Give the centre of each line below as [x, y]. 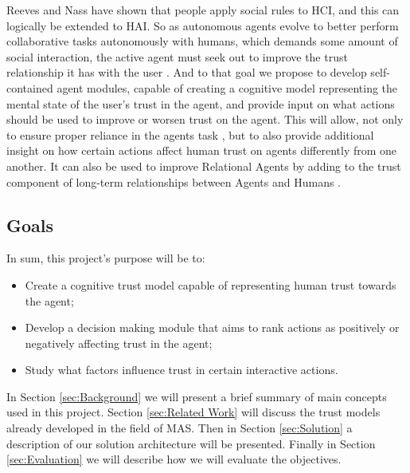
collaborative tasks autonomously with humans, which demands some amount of [202, 41]
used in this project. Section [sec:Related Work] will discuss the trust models [193, 412]
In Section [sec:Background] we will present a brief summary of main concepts [197, 396]
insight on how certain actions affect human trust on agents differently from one [202, 150]
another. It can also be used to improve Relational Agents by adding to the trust [204, 166]
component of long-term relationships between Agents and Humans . [174, 181]
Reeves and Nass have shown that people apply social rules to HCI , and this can [203, 10]
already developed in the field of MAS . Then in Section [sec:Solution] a [180, 428]
